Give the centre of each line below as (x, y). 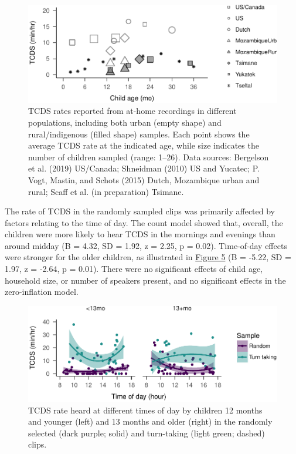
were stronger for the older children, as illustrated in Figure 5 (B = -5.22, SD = (148, 257)
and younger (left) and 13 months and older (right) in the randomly (150, 421)
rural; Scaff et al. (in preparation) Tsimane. (106, 191)
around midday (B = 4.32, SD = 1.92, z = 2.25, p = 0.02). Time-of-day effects (146, 245)
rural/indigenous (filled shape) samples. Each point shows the (139, 134)
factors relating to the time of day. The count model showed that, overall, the (144, 222)
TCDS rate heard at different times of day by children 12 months (145, 410)
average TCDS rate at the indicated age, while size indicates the (144, 145)
